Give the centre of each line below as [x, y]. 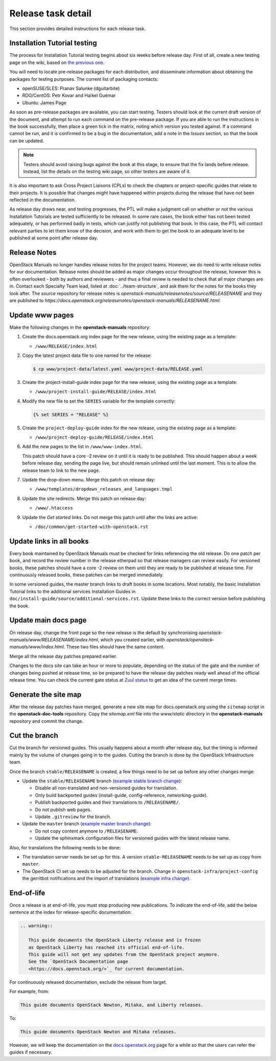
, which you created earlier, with [132, 639]
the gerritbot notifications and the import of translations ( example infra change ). [107, 879]
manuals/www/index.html [37, 647]
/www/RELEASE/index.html [66, 346]
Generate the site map [45, 694]
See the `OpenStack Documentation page [78, 962]
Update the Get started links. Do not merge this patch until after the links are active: [110, 517]
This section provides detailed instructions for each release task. [77, 29]
